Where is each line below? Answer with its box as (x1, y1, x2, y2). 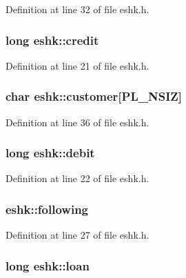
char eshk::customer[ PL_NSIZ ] (6, 88, 182, 105)
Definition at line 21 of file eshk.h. (6, 58, 149, 72)
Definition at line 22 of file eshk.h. (6, 171, 149, 186)
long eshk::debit (6, 144, 95, 161)
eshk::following (6, 200, 89, 217)
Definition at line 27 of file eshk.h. (6, 228, 149, 242)
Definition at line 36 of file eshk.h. (6, 115, 149, 129)
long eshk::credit (6, 31, 99, 48)
